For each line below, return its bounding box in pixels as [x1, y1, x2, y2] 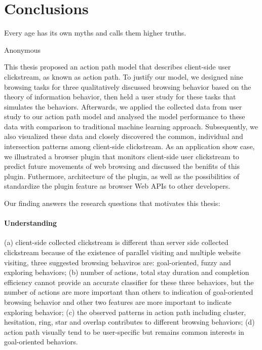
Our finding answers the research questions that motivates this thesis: [4, 198, 220, 208]
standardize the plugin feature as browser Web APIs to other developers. [4, 181, 231, 191]
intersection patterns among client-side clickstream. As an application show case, [4, 141, 255, 152]
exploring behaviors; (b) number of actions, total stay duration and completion [4, 267, 249, 277]
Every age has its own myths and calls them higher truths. [4, 27, 186, 38]
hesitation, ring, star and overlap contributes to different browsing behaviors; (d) [4, 317, 255, 327]
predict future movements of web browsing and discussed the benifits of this [4, 161, 240, 171]
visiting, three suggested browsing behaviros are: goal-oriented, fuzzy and [4, 257, 231, 267]
